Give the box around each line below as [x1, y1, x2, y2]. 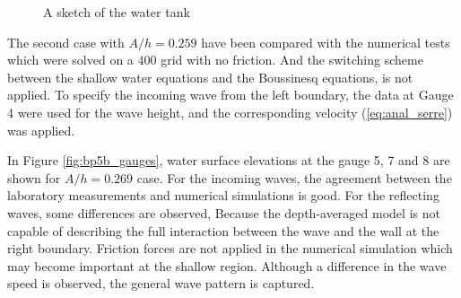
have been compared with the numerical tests [201, 32, 450, 51]
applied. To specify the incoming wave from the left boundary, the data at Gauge [7, 85, 454, 104]
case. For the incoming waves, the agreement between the [136, 168, 452, 187]
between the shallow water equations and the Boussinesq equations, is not [7, 67, 413, 86]
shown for [7, 168, 61, 187]
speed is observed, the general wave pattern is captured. [7, 274, 315, 293]
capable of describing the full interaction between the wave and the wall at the [7, 221, 439, 240]
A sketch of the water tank [43, 3, 190, 21]
